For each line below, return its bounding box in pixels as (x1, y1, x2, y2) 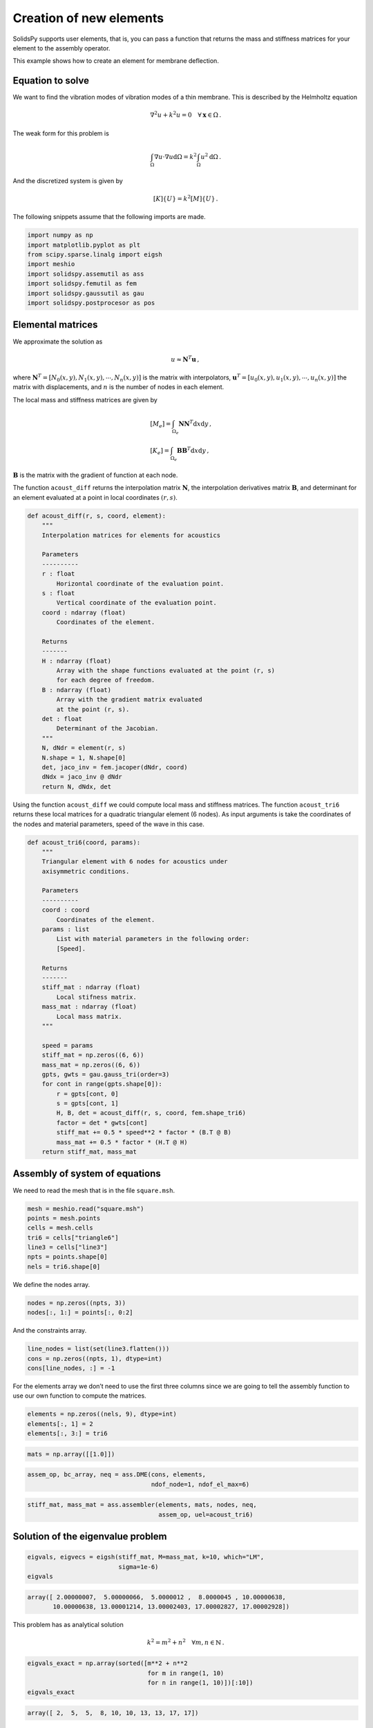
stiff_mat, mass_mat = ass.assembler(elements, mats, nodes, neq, (27, 1501, 257, 1509)
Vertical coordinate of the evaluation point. (56, 599, 217, 607)
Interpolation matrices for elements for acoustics (41, 531, 221, 539)
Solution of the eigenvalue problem (12, 1531, 167, 1543)
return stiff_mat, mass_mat (41, 1148, 137, 1156)
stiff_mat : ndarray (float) (41, 984, 141, 991)
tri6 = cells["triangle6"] (27, 1234, 119, 1241)
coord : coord (41, 906, 90, 914)
